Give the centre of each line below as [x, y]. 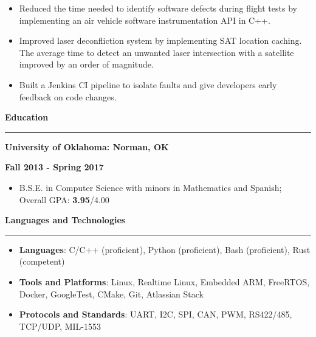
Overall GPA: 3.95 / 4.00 [64, 199]
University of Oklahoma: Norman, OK [87, 146]
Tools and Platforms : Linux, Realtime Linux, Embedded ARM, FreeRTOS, [164, 281]
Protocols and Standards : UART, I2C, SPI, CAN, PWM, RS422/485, [156, 314]
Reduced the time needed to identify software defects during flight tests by [158, 8]
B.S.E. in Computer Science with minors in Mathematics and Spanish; [150, 187]
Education [27, 117]
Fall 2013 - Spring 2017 [54, 167]
